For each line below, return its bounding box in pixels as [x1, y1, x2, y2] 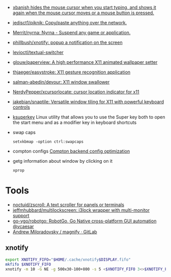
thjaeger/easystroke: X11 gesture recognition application [12, 69, 131, 75]
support [12, 212, 30, 218]
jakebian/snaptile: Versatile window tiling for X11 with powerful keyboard [12, 99, 164, 105]
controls [12, 104, 31, 110]
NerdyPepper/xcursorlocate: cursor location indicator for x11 [12, 89, 139, 95]
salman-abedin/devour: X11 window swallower [12, 79, 110, 85]
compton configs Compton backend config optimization [12, 148, 130, 154]
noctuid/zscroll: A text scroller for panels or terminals [12, 202, 125, 208]
